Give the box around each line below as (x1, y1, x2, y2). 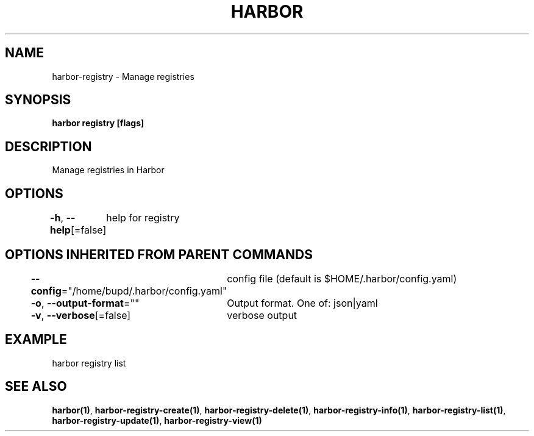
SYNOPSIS (5, 92, 71, 108)
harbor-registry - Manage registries (52, 71, 194, 82)
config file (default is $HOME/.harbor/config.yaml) (227, 272, 457, 285)
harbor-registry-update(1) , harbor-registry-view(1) (52, 415, 262, 426)
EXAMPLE (5, 332, 67, 348)
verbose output (227, 309, 297, 321)
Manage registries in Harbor (52, 165, 165, 176)
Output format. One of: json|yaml (227, 296, 378, 309)
